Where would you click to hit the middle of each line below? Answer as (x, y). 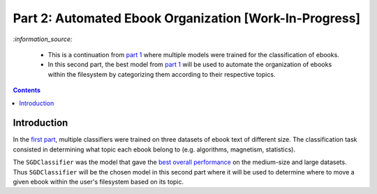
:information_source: (43, 39)
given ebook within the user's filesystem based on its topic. (98, 181)
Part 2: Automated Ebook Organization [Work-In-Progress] (187, 18)
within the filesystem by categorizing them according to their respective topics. (162, 74)
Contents (27, 90)
